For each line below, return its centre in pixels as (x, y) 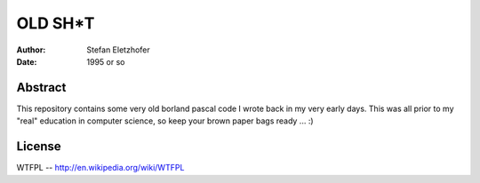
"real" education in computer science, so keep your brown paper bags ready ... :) (165, 121)
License (39, 147)
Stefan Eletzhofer (118, 50)
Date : (27, 61)
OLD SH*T (56, 23)
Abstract (41, 88)
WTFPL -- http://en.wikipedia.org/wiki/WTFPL (100, 168)
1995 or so (106, 61)
